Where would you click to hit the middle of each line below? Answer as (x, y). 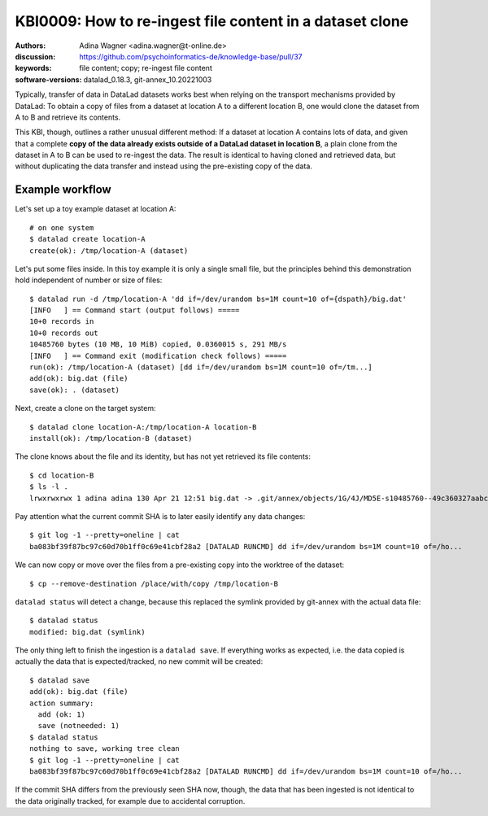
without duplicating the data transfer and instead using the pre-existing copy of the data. (164, 166)
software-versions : (48, 79)
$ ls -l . (49, 487)
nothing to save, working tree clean (105, 749)
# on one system (62, 227)
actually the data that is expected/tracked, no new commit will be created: (139, 661)
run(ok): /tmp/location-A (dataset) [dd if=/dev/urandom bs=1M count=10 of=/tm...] (201, 367)
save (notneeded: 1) (79, 726)
